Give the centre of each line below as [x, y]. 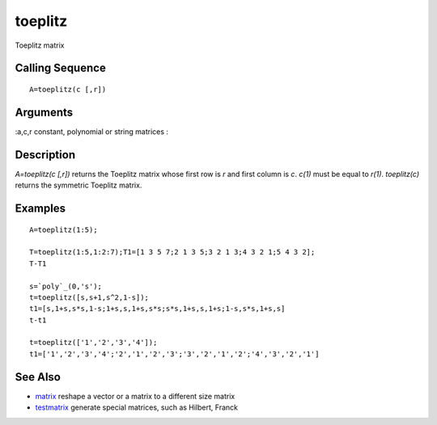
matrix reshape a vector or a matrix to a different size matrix [135, 396]
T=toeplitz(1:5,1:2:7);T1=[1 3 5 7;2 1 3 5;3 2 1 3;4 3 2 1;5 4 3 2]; [172, 252]
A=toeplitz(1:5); [64, 229]
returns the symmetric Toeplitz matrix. [78, 185]
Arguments [44, 112]
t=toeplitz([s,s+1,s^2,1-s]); [89, 297]
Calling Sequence [61, 68]
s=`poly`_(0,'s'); [66, 286]
